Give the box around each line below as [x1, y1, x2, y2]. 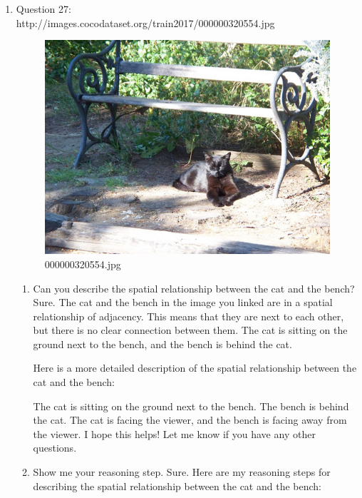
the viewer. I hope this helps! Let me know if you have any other [33, 426, 316, 441]
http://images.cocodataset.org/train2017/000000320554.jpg [16, 15, 275, 30]
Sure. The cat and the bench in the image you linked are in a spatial [33, 295, 333, 310]
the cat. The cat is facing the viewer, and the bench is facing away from [33, 412, 347, 427]
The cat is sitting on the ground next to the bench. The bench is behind [33, 398, 349, 413]
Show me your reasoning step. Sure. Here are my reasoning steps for [33, 464, 331, 479]
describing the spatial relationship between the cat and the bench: [33, 478, 321, 493]
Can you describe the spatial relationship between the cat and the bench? [33, 280, 355, 295]
